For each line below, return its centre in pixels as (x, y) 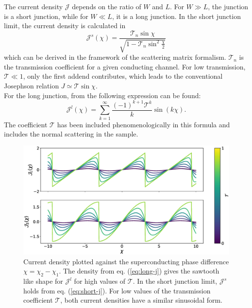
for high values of (100, 281)
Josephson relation (32, 86)
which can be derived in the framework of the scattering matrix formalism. (115, 57)
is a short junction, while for (46, 16)
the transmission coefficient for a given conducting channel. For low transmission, (125, 66)
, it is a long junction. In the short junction (176, 16)
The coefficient (26, 124)
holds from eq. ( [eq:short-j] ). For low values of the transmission (117, 290)
